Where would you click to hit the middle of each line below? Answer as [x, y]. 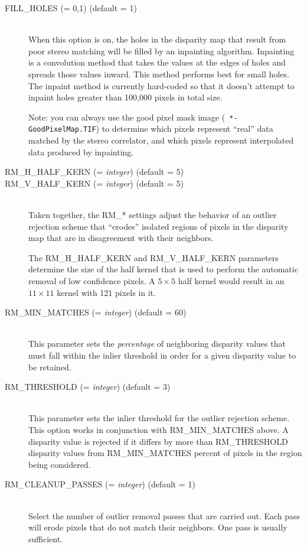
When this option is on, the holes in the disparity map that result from [157, 39]
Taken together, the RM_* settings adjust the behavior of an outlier [153, 215]
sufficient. [46, 538]
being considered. [60, 464]
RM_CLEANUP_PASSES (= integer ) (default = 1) [100, 484]
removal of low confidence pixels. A [92, 281]
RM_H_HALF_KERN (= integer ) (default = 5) [94, 172]
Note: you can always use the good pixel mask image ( [127, 117]
